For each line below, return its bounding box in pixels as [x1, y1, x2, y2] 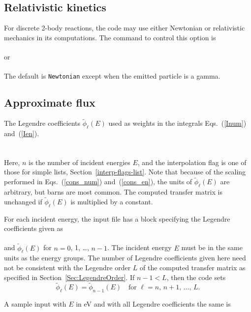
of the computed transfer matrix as [140, 262, 246, 273]
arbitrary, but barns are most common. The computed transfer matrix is [4, 187, 222, 197]
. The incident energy [107, 242, 172, 253]
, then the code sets [166, 272, 226, 282]
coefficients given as [4, 223, 63, 233]
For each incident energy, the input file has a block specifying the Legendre [4, 213, 230, 224]
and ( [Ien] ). [4, 128, 39, 139]
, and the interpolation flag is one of [137, 157, 247, 167]
